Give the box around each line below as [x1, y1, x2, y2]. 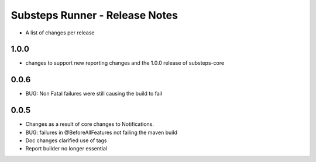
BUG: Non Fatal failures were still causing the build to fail [25, 90, 163, 97]
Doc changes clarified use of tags [25, 137, 107, 144]
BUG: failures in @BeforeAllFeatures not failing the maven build [25, 129, 178, 136]
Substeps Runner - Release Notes [11, 9, 178, 22]
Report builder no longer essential [25, 145, 108, 152]
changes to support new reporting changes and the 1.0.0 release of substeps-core [25, 59, 225, 66]
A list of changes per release [25, 29, 95, 36]
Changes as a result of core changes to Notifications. [25, 121, 154, 128]
